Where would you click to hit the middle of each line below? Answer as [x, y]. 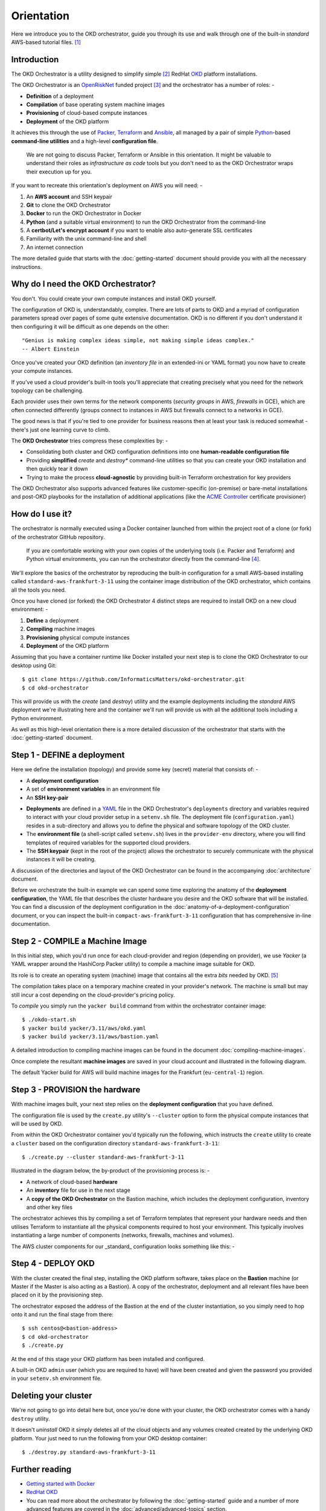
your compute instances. [42, 371]
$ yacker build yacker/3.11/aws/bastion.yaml [91, 1037]
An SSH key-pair [47, 797]
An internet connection [55, 247]
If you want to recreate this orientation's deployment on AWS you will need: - [107, 186]
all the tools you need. [39, 590]
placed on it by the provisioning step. [57, 1295]
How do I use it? [42, 514]
